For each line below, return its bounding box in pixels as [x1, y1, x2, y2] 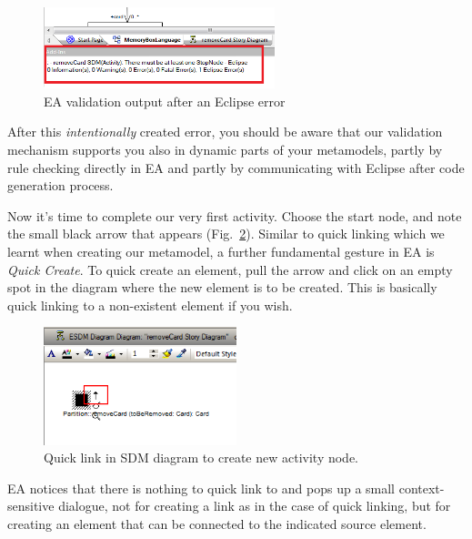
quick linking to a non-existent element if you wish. [7, 295, 293, 314]
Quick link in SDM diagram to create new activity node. [44, 448, 359, 467]
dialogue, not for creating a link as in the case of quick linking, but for [58, 496, 451, 515]
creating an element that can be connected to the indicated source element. [7, 514, 427, 533]
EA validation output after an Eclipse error [44, 91, 286, 110]
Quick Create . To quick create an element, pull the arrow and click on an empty [7, 259, 453, 279]
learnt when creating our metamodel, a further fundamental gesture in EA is [7, 242, 435, 260]
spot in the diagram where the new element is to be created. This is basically [7, 278, 437, 297]
